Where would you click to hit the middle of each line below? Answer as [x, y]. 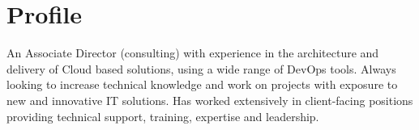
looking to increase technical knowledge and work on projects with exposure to [202, 84]
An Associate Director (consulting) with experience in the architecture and [193, 53]
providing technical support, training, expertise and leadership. [163, 116]
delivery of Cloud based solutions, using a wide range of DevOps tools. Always [201, 68]
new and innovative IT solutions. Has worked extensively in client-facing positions [210, 100]
